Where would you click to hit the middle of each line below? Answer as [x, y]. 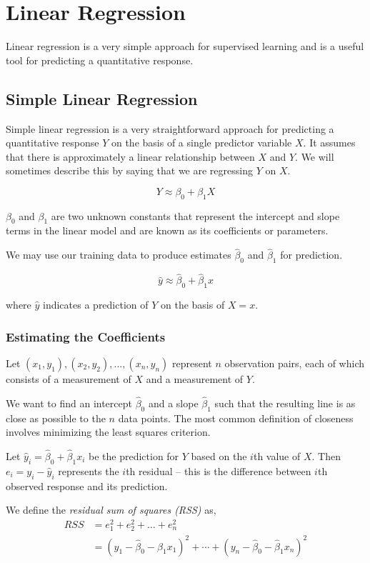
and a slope [173, 403]
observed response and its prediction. [87, 485]
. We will [315, 156]
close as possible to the [56, 418]
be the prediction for [134, 455]
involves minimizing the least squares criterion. [108, 432]
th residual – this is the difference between [219, 470]
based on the [219, 455]
